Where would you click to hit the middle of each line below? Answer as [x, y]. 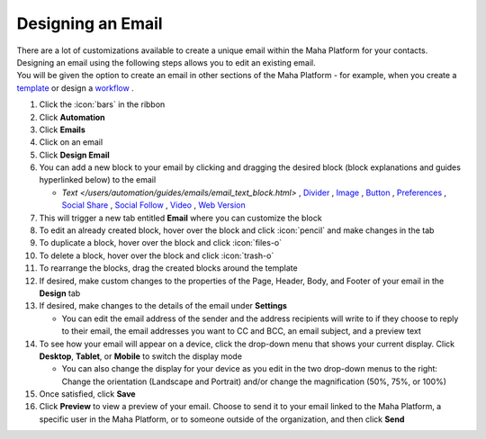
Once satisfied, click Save [87, 394]
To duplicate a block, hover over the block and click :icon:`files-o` [161, 243]
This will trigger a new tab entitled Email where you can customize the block [181, 218]
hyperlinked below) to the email [98, 180]
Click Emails [62, 130]
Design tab [60, 293]
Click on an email [71, 142]
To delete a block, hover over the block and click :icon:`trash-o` [157, 255]
